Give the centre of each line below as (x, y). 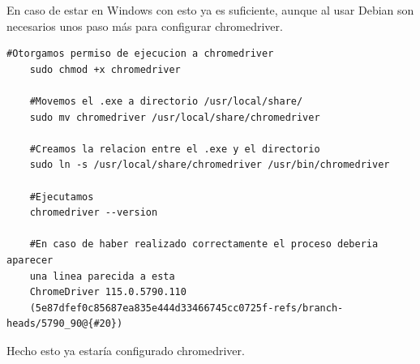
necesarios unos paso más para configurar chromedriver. (145, 26)
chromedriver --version (94, 213)
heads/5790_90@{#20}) (65, 324)
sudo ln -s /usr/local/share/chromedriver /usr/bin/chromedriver (210, 165)
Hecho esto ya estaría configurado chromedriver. (126, 350)
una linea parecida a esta (102, 276)
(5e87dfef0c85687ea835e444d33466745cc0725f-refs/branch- (186, 308)
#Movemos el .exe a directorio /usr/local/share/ (166, 101)
